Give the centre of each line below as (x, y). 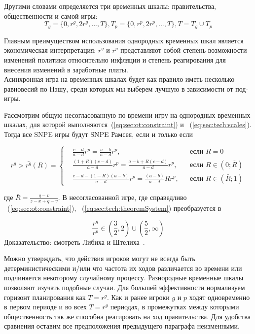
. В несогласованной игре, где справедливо (122, 197)
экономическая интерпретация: (50, 50)
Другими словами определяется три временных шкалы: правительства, (110, 6)
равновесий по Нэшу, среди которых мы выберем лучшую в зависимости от (119, 88)
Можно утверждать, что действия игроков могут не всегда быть (100, 258)
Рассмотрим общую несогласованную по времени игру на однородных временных (127, 115)
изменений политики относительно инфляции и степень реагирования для (115, 59)
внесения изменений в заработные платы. (66, 69)
